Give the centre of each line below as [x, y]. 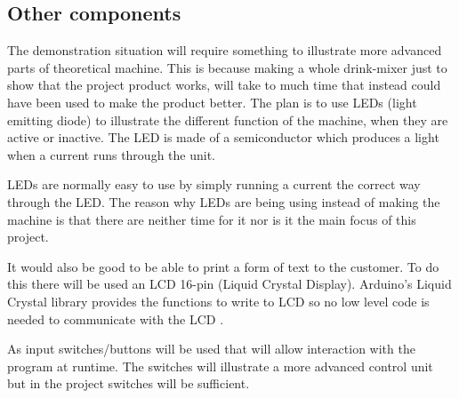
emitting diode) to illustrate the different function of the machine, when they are [228, 119]
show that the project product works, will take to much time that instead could [224, 85]
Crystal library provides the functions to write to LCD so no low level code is [218, 301]
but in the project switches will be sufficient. [129, 383]
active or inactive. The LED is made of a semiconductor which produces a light [223, 137]
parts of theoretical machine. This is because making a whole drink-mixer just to [227, 67]
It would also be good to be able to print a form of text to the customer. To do [223, 266]
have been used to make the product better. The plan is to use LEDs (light [212, 102]
